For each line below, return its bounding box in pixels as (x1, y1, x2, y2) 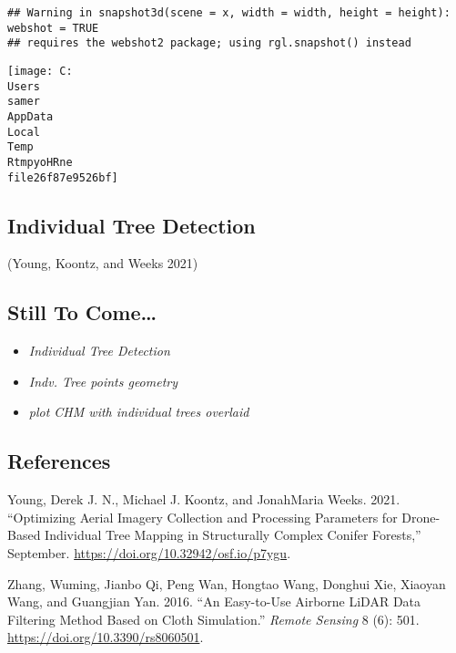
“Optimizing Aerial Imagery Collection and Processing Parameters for (7, 507, 398, 526)
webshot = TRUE (7, 21, 99, 35)
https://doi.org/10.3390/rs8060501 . (7, 627, 204, 647)
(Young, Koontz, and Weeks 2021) (7, 254, 198, 273)
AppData (7, 109, 54, 123)
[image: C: (7, 64, 73, 78)
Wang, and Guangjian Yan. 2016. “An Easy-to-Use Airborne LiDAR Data (7, 592, 421, 611)
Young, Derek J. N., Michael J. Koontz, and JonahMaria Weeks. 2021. (7, 490, 400, 509)
